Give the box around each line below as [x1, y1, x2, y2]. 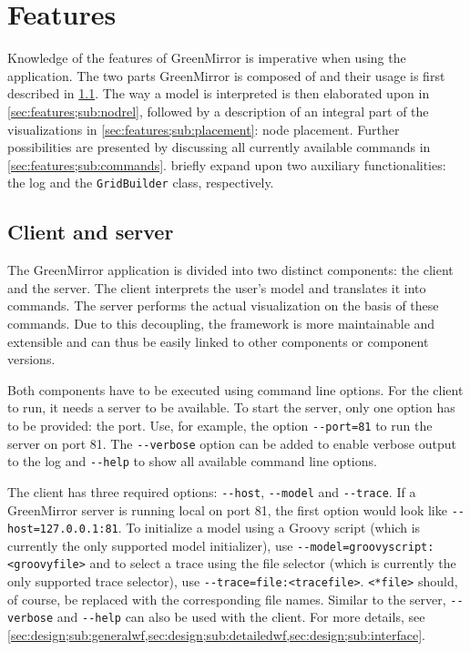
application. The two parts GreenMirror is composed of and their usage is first [7, 66, 445, 85]
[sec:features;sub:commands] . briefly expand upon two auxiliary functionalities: [7, 155, 446, 174]
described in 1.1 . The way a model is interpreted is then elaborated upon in [7, 84, 430, 103]
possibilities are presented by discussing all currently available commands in [7, 137, 431, 157]
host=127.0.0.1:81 [7, 523, 118, 536]
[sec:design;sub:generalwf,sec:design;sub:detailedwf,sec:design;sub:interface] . [7, 626, 425, 645]
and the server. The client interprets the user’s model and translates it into [7, 278, 426, 297]
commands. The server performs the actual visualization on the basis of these [7, 296, 439, 315]
